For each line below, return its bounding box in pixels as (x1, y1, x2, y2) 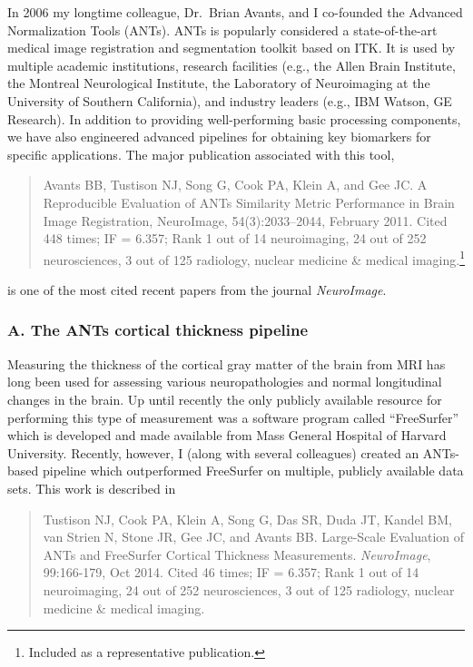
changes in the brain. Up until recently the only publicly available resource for (7, 389, 442, 408)
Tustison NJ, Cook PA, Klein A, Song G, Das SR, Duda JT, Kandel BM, (43, 509, 452, 528)
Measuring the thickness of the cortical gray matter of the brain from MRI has (7, 354, 446, 373)
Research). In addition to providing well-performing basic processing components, (7, 109, 461, 128)
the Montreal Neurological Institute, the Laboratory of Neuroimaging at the (7, 74, 430, 93)
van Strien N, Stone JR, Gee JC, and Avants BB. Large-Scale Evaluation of (43, 527, 465, 546)
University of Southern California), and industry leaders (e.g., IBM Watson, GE (7, 91, 452, 110)
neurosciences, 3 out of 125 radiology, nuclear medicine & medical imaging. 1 (43, 247, 466, 269)
